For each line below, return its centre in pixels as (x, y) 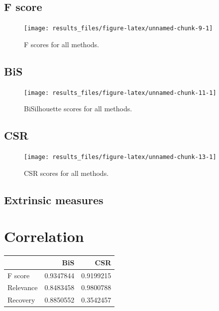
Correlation (44, 236)
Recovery (21, 300)
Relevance (23, 287)
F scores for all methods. (61, 44)
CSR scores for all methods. (66, 173)
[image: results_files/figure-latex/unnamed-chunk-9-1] (118, 29)
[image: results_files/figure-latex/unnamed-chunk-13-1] (120, 157)
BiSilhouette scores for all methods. (78, 109)
